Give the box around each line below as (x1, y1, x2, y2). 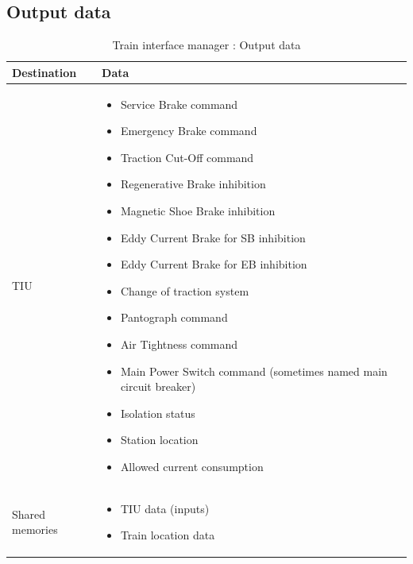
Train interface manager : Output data (112, 37, 301, 53)
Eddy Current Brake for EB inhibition (120, 256, 307, 272)
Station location (120, 431, 199, 448)
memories (12, 521, 58, 538)
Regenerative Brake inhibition (120, 176, 266, 192)
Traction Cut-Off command (120, 149, 254, 165)
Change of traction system (120, 282, 249, 299)
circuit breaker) (120, 378, 196, 395)
